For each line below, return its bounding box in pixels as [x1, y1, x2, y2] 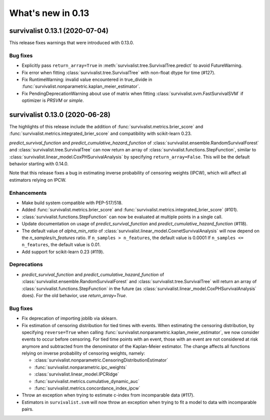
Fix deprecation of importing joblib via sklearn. [21, 315, 117, 322]
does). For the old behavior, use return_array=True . [21, 292, 127, 298]
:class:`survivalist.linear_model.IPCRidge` [34, 371, 119, 377]
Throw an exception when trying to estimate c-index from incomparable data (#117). [21, 392, 194, 398]
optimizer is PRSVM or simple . [21, 97, 84, 103]
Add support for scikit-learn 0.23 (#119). [21, 249, 104, 255]
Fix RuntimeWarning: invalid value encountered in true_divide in [21, 76, 152, 82]
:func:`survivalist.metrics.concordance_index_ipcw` [34, 385, 140, 392]
